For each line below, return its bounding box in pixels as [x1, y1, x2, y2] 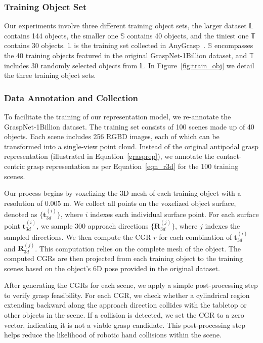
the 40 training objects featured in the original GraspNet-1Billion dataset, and [4, 50, 247, 60]
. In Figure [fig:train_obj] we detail [144, 60, 254, 70]
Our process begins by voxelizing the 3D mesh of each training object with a [4, 188, 241, 198]
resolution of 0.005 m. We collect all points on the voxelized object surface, [4, 197, 236, 208]
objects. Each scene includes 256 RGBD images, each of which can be [4, 131, 220, 142]
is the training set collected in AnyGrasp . [74, 40, 206, 51]
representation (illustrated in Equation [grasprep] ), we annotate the [4, 151, 214, 161]
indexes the [205, 220, 240, 231]
